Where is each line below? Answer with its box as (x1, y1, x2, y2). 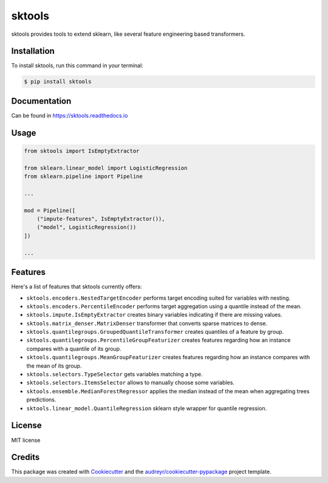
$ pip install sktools (24, 78, 92, 85)
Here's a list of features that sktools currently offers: (11, 283, 142, 291)
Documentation (11, 96, 72, 106)
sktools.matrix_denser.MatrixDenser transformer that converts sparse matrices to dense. (26, 319, 267, 327)
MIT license (11, 436, 41, 444)
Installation (11, 46, 55, 56)
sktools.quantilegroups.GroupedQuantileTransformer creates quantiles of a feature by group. (26, 328, 284, 336)
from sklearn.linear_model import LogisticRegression (24, 164, 188, 171)
